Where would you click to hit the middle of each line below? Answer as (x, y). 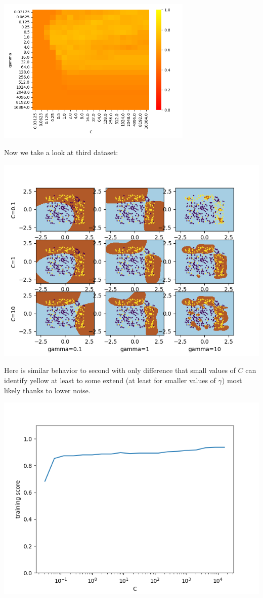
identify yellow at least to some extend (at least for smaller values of (110, 380)
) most (232, 380)
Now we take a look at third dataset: (61, 152)
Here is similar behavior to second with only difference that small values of (120, 370)
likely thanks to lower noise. (47, 390)
